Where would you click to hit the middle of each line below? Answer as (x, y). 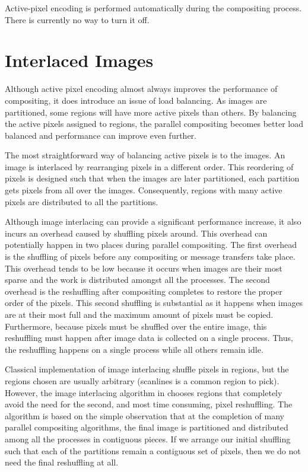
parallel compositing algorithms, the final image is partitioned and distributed (147, 427)
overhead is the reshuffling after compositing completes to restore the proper (144, 291)
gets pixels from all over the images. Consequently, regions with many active (144, 190)
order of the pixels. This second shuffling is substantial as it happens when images (154, 303)
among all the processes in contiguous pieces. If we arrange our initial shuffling (148, 438)
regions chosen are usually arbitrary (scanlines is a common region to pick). (142, 380)
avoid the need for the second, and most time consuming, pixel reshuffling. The (149, 404)
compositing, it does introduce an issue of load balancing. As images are (136, 100)
